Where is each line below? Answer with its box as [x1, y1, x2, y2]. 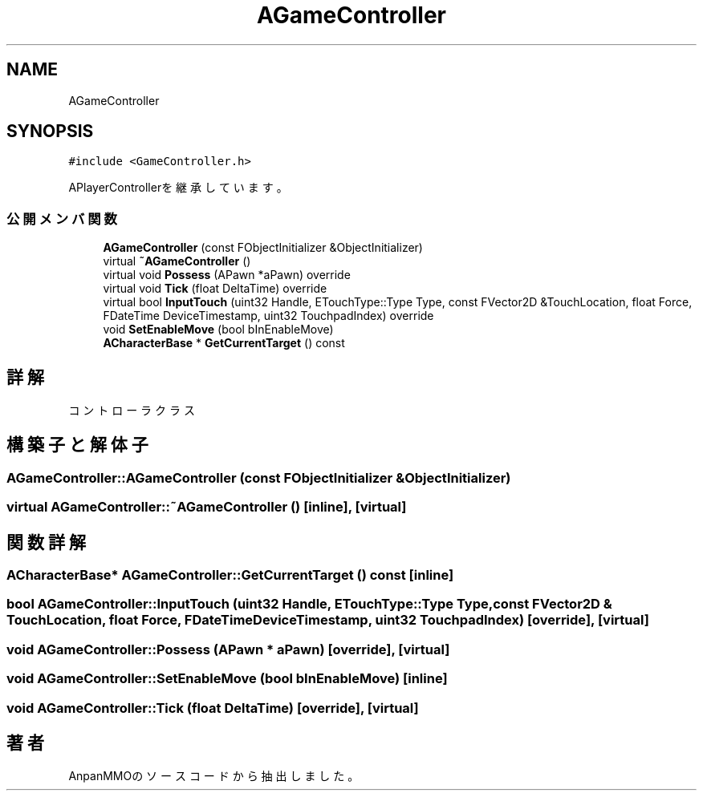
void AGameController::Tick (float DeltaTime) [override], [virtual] [6, 699, 419, 716]
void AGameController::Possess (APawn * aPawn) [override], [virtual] [6, 641, 450, 657]
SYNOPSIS [6, 121, 94, 142]
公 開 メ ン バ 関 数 [6, 210, 117, 227]
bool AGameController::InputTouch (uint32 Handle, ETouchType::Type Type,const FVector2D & [6, 596, 612, 613]
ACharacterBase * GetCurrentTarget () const [103, 336, 345, 350]
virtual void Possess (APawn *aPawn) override [103, 268, 351, 282]
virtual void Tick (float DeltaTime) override [103, 281, 327, 296]
